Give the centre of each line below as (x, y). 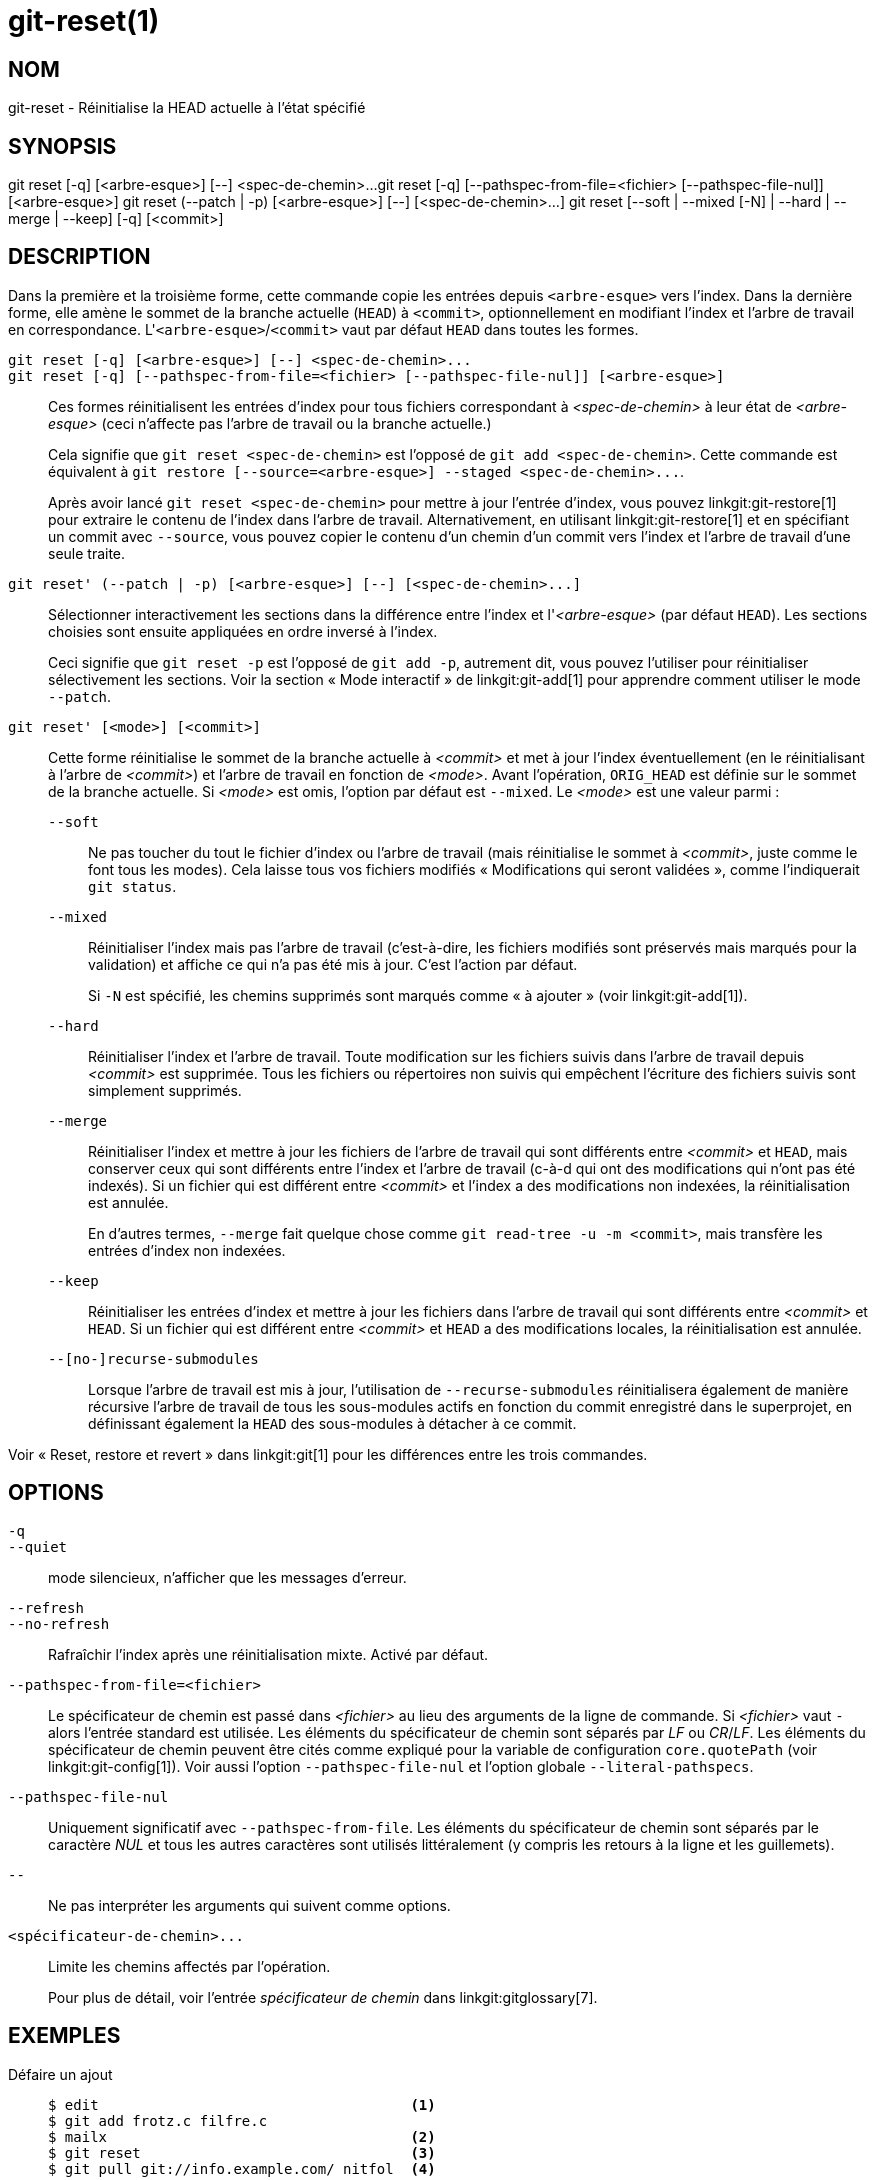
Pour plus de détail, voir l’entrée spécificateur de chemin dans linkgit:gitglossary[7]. (323, 1997)
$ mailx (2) (242, 2136)
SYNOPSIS (62, 146)
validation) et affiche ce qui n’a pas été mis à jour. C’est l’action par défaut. (333, 964)
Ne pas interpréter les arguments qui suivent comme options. (249, 1905)
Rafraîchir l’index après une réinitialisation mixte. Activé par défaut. (268, 1654)
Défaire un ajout (60, 2074)
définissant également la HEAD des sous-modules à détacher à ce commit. (332, 1423)
